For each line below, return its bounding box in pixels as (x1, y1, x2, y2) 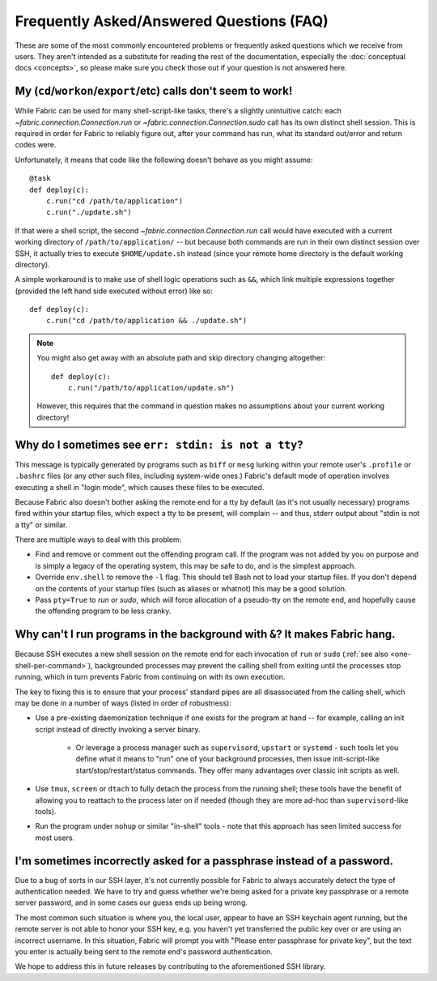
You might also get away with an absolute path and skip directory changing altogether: (36, 353, 326, 363)
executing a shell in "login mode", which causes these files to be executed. (15, 482, 265, 492)
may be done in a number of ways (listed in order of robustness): (15, 697, 232, 708)
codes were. (15, 140, 57, 150)
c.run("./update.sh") (45, 207, 133, 217)
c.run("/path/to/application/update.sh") (67, 383, 235, 393)
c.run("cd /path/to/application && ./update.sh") (45, 316, 247, 326)
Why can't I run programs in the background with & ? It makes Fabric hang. (15, 628, 396, 642)
